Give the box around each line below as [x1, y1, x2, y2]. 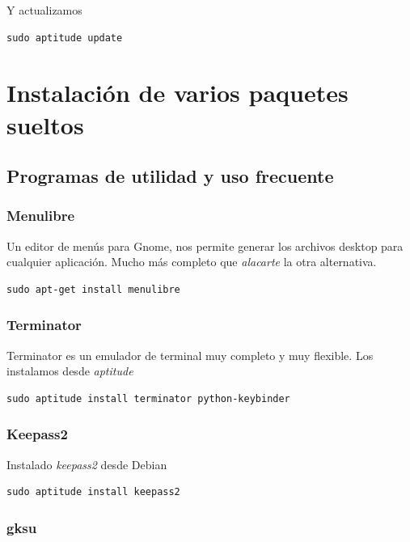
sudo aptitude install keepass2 [6, 486, 180, 498]
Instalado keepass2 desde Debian [6, 455, 167, 472]
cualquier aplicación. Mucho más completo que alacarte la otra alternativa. [6, 253, 377, 270]
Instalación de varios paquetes [6, 76, 349, 109]
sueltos [6, 108, 84, 141]
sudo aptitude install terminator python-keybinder [6, 392, 290, 404]
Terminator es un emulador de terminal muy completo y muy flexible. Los [6, 346, 374, 363]
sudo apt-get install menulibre [6, 283, 180, 295]
